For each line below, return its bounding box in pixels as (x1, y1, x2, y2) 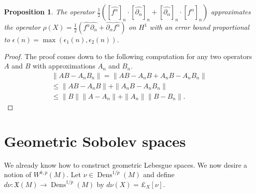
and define (143, 169, 174, 180)
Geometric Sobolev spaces (4, 130, 186, 151)
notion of (4, 169, 31, 180)
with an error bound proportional (150, 22, 250, 32)
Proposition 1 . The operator (4, 6, 95, 16)
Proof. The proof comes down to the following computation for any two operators (4, 51, 252, 61)
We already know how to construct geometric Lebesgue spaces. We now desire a (4, 159, 248, 170)
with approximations (32, 61, 95, 71)
